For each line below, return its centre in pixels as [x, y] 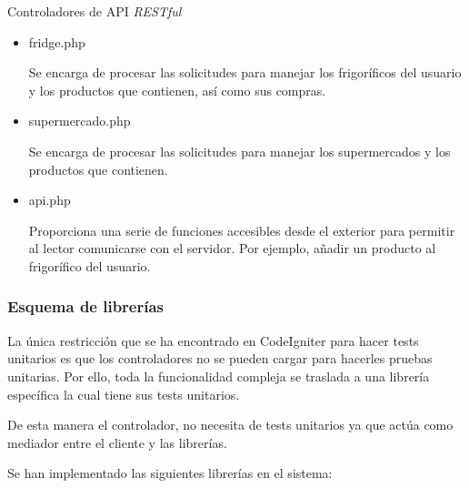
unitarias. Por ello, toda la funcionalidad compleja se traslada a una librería [219, 376]
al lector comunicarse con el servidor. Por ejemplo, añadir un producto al [232, 248]
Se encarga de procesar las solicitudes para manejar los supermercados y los [239, 151]
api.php [50, 200]
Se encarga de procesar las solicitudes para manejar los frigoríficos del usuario [245, 72]
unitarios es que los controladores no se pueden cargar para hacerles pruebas [220, 358]
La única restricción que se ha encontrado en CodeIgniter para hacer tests [213, 340]
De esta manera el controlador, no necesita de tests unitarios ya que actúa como [230, 425]
